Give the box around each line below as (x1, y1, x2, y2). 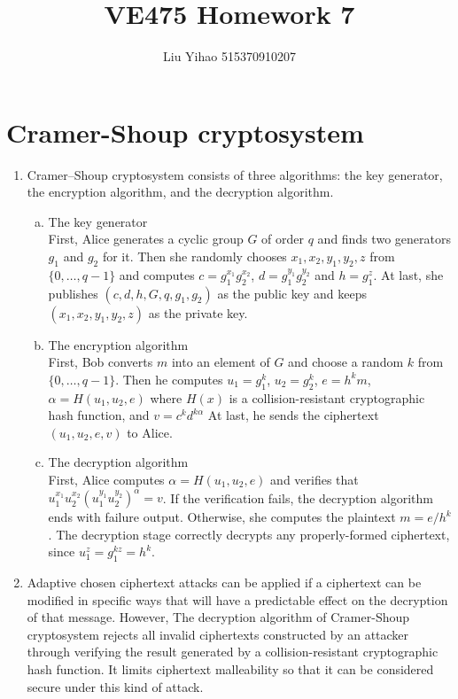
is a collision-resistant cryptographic (229, 388, 425, 407)
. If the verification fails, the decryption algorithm (162, 488, 433, 507)
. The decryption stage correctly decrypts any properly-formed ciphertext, (48, 524, 450, 543)
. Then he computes (115, 369, 223, 388)
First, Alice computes (48, 470, 165, 488)
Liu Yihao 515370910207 (163, 47, 296, 66)
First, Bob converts (48, 353, 153, 371)
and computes (119, 265, 195, 283)
